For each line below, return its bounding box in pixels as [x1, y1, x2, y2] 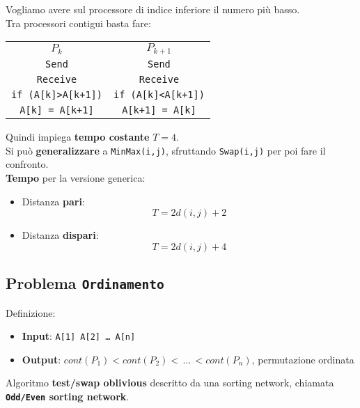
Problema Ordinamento [6, 272, 164, 294]
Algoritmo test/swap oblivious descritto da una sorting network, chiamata [6, 375, 334, 390]
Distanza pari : [22, 194, 85, 208]
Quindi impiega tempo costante [6, 130, 150, 144]
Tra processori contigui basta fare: [6, 15, 151, 30]
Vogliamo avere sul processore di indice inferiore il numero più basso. [6, 2, 300, 16]
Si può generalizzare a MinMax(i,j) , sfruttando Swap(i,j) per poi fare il [6, 143, 326, 157]
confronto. [6, 157, 49, 171]
